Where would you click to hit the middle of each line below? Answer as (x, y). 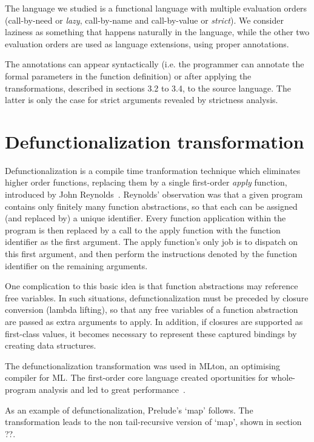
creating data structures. (51, 345)
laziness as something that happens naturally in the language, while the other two (157, 32)
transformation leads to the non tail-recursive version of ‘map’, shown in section (153, 422)
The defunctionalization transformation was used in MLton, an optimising (143, 365)
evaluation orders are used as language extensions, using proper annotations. (147, 43)
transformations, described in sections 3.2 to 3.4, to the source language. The (148, 88)
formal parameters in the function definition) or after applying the (128, 75)
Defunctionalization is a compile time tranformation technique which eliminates (153, 170)
